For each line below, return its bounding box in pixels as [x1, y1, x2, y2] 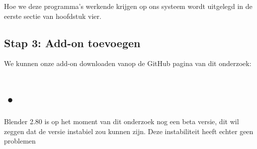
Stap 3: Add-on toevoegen [4, 35, 141, 50]
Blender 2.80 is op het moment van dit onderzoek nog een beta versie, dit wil [4, 116, 239, 127]
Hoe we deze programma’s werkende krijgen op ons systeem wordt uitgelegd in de [4, 1, 253, 11]
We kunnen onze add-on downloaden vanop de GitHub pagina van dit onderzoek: [4, 58, 252, 69]
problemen [4, 136, 36, 146]
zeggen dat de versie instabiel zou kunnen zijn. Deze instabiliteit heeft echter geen [4, 126, 254, 136]
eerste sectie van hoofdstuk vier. [4, 10, 101, 21]
